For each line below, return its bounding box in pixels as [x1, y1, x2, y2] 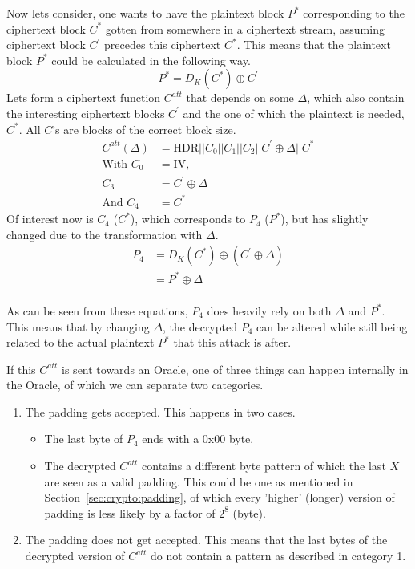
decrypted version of [25, 547, 125, 564]
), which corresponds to [130, 210, 246, 227]
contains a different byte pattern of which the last [142, 457, 386, 474]
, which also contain [307, 89, 405, 106]
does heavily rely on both [207, 302, 332, 319]
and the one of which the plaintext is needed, [183, 104, 405, 121]
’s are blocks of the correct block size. [52, 120, 236, 137]
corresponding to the [303, 5, 405, 21]
